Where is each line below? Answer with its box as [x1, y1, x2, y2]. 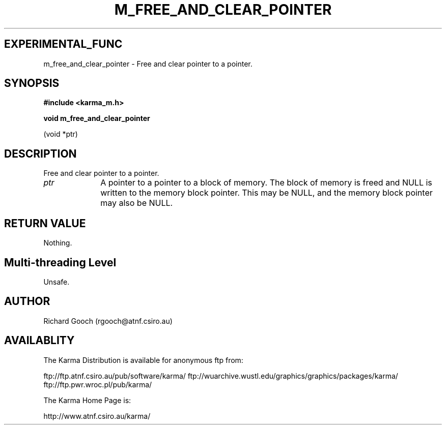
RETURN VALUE [4, 217, 86, 230]
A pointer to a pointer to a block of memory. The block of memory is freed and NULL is [100, 177, 432, 188]
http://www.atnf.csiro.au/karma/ [43, 411, 151, 420]
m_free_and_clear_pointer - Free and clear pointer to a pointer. [43, 59, 253, 68]
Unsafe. [43, 277, 70, 286]
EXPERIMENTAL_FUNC [4, 38, 123, 51]
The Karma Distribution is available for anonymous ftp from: [43, 355, 243, 364]
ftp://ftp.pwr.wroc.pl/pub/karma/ [43, 380, 152, 389]
